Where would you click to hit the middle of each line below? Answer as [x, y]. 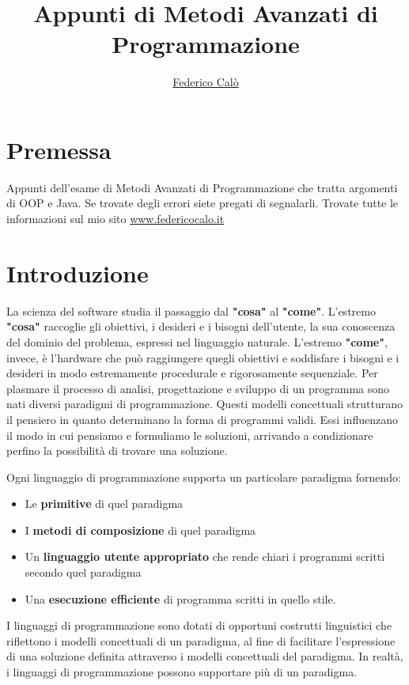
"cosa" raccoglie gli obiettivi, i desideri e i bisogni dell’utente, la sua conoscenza [201, 326]
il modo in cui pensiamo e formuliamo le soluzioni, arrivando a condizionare [190, 435]
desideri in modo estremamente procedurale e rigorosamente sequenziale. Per [192, 373]
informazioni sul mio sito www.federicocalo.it [116, 219]
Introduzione [78, 272]
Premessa [59, 149]
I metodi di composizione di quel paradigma [140, 530]
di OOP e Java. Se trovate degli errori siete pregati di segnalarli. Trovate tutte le [203, 203]
